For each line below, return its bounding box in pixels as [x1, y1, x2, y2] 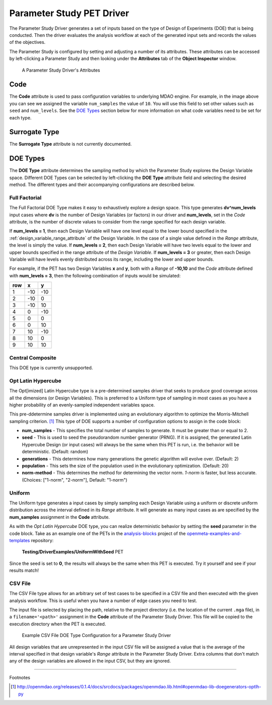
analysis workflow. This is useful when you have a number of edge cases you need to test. [9, 598, 197, 604]
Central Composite [9, 354, 56, 361]
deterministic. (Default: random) [22, 449, 88, 455]
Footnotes [9, 674, 30, 680]
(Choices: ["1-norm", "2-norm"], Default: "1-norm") [22, 477, 128, 483]
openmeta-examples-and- [186, 530, 242, 537]
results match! [9, 567, 39, 573]
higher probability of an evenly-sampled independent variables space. [9, 401, 155, 408]
